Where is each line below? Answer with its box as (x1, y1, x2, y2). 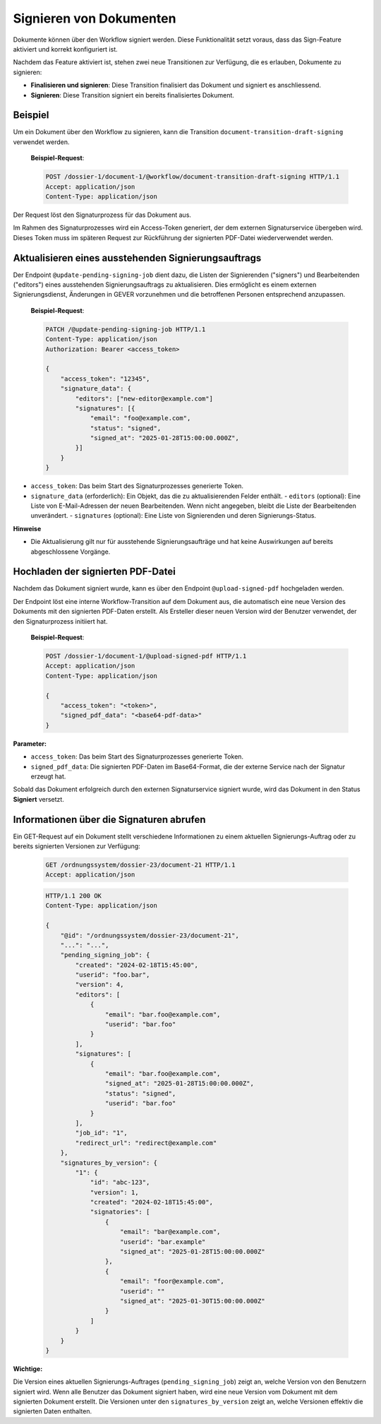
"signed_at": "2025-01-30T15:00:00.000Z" (120, 1297, 265, 1305)
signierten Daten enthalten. (13, 1407, 92, 1416)
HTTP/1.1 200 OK (45, 891, 102, 900)
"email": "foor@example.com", (120, 1277, 225, 1286)
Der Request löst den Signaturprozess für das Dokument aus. (13, 210, 192, 219)
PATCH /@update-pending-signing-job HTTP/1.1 (45, 325, 206, 333)
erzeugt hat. (30, 772, 66, 781)
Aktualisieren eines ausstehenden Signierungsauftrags (13, 251, 262, 264)
